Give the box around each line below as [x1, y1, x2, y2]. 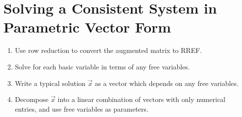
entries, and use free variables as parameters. [15, 103, 149, 114]
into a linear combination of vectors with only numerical [57, 94, 225, 104]
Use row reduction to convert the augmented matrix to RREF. [15, 45, 202, 55]
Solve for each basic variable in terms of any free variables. [15, 61, 190, 71]
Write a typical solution [15, 78, 86, 88]
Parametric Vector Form [3, 17, 171, 37]
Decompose [15, 94, 49, 104]
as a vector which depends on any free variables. [94, 78, 239, 88]
